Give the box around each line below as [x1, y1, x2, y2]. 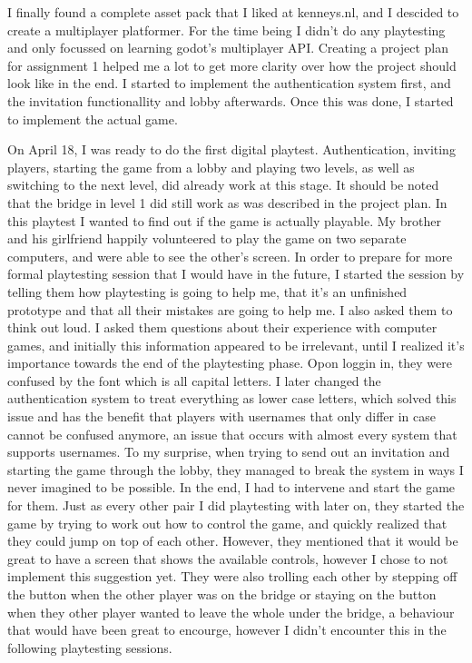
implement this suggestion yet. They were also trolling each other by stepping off [7, 567, 457, 586]
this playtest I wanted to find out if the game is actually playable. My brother [7, 211, 441, 230]
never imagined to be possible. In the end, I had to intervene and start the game [7, 478, 456, 497]
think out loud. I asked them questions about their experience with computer [7, 318, 438, 337]
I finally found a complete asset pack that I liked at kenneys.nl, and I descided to [7, 3, 459, 21]
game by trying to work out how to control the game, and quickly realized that [7, 513, 447, 532]
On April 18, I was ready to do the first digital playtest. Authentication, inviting [7, 140, 456, 159]
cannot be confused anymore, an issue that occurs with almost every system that [7, 424, 457, 443]
